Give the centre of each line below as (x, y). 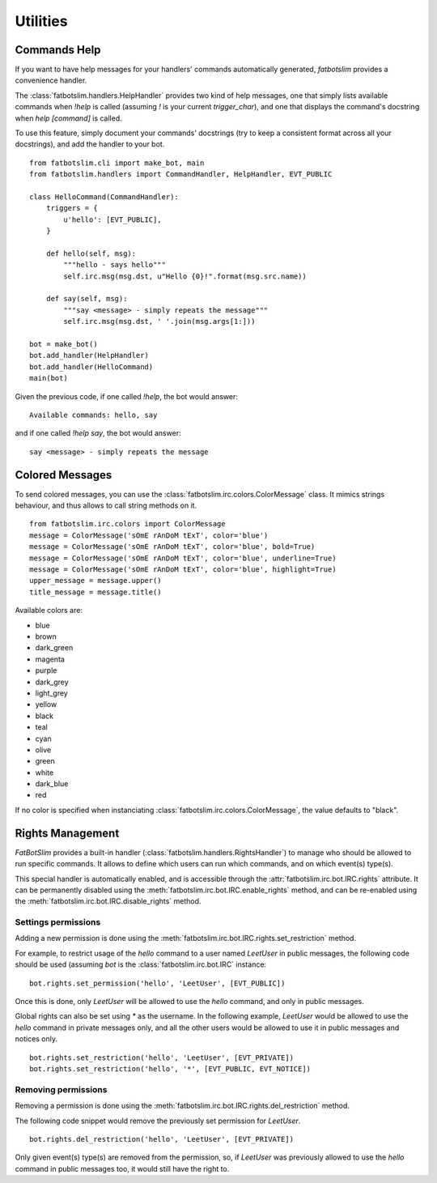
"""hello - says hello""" (115, 265)
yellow (46, 704)
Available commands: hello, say (93, 415)
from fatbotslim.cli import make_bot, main (117, 163)
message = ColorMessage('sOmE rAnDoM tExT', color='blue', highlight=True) (183, 570)
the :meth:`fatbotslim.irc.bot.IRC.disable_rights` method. (108, 901)
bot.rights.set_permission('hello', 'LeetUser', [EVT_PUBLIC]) (157, 983)
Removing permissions (61, 1089)
